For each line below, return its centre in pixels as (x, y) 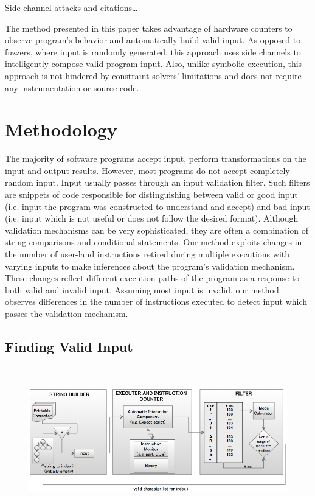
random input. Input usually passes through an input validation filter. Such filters (157, 182)
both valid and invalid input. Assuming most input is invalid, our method (142, 289)
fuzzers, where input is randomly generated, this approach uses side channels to (153, 51)
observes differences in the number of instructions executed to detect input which (156, 302)
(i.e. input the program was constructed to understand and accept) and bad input (157, 206)
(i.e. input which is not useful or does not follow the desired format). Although (152, 218)
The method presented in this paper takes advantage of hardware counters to (149, 28)
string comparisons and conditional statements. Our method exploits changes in (154, 242)
